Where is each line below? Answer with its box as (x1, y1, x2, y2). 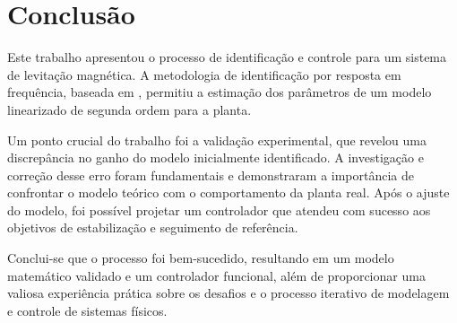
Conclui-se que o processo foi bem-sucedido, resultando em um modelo (7, 249, 394, 267)
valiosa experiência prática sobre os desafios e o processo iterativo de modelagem (7, 284, 450, 302)
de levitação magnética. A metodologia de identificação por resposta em (7, 65, 401, 83)
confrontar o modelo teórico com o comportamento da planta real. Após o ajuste (7, 183, 450, 202)
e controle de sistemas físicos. (7, 301, 168, 319)
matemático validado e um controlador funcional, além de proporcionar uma (7, 266, 426, 284)
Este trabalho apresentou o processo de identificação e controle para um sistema (7, 48, 447, 66)
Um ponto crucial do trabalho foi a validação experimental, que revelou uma (7, 130, 427, 149)
